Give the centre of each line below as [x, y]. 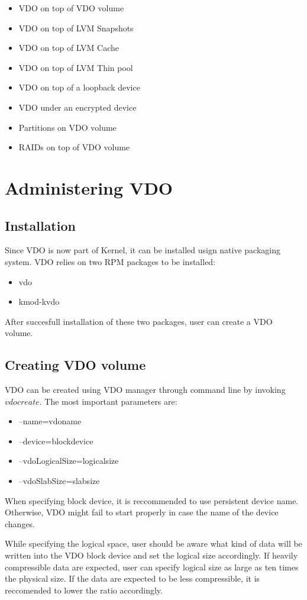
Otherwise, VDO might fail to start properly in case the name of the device [142, 512]
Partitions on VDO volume [67, 127]
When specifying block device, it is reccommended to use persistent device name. [152, 500]
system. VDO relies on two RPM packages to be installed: [110, 261]
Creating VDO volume [75, 365]
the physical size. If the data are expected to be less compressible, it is [133, 578]
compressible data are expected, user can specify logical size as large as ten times [152, 567]
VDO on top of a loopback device [79, 87]
